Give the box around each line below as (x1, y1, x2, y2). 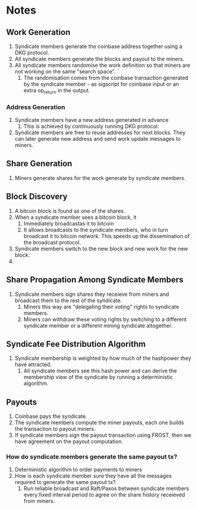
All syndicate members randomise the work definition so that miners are (14, 62, 190, 69)
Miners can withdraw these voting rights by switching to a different (23, 315, 187, 323)
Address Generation (6, 103, 66, 111)
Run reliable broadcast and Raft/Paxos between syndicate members (23, 485, 189, 492)
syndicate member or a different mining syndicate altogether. (23, 322, 173, 329)
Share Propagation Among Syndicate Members (6, 275, 183, 285)
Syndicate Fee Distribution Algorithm (6, 339, 146, 349)
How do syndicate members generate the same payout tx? (6, 453, 177, 461)
